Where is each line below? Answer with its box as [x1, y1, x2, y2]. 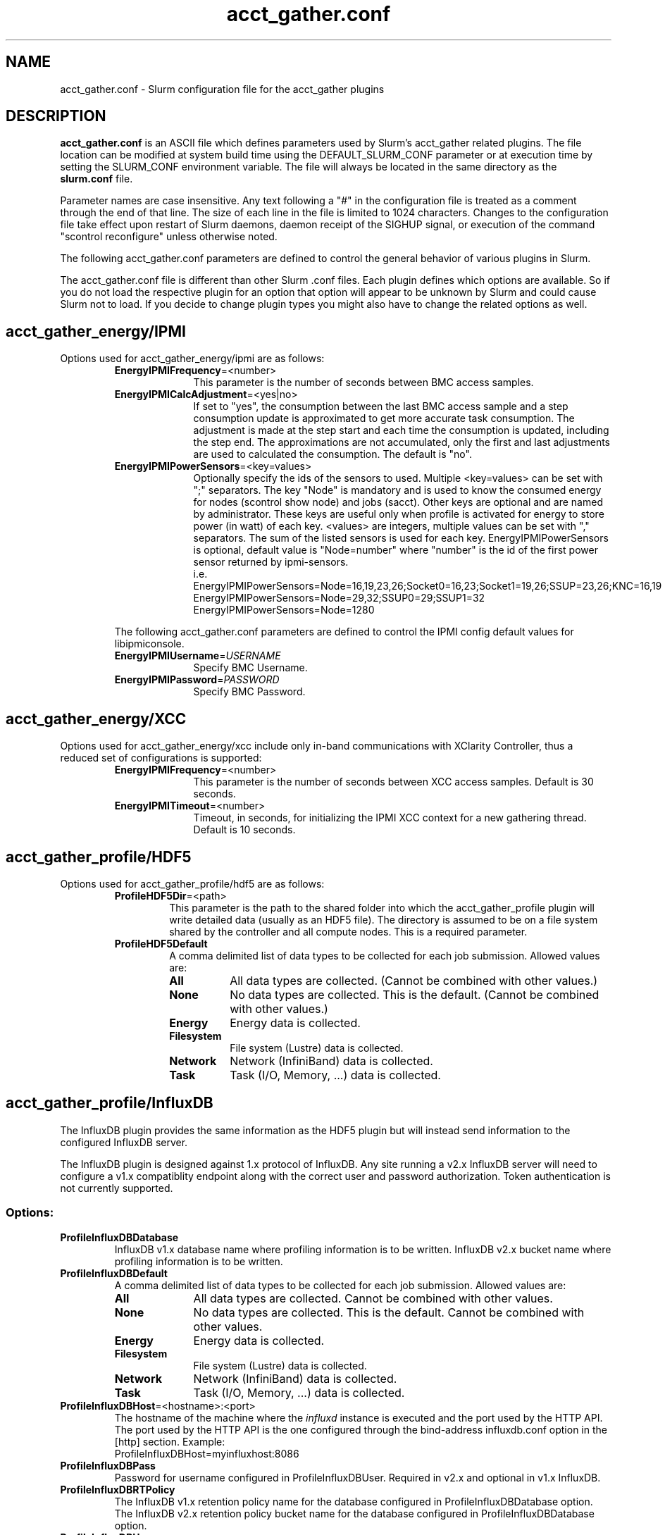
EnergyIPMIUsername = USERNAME [114, 650, 281, 662]
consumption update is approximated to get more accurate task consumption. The [193, 412, 575, 425]
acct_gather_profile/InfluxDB [6, 1094, 213, 1112]
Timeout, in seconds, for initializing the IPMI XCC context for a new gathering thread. [193, 812, 587, 824]
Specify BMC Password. [193, 685, 306, 698]
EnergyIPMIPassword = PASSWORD [114, 673, 280, 686]
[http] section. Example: [114, 1435, 225, 1448]
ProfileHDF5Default [114, 937, 208, 950]
